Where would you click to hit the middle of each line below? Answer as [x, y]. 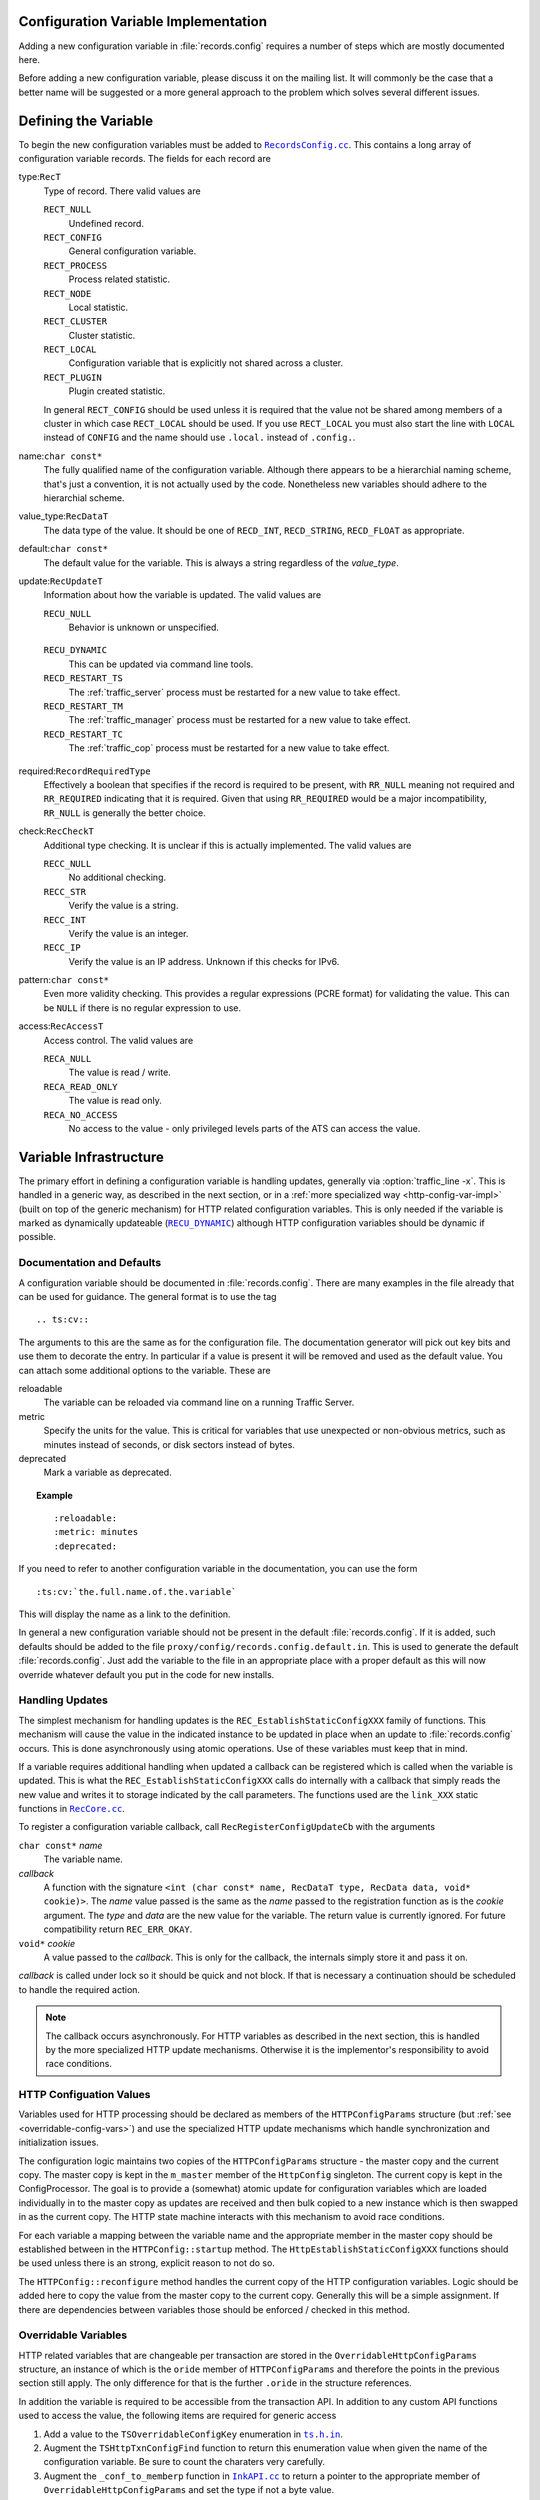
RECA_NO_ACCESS [81, 1114]
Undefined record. [106, 223]
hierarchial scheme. [84, 497]
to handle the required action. [79, 1989]
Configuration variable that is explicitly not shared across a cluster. [206, 363]
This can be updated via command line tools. [161, 664]
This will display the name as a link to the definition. [124, 1614]
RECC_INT [65, 919]
